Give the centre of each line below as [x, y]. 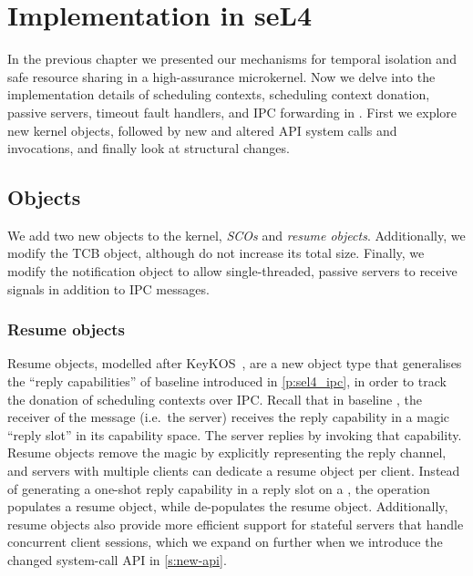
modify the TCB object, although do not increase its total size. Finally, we [216, 253]
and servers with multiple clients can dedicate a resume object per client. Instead [234, 471]
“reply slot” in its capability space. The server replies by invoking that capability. [235, 434]
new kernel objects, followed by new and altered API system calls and [202, 130]
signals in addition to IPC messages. [108, 288]
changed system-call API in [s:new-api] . [117, 560]
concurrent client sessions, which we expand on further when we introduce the [225, 542]
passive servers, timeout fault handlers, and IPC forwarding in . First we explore [232, 112]
